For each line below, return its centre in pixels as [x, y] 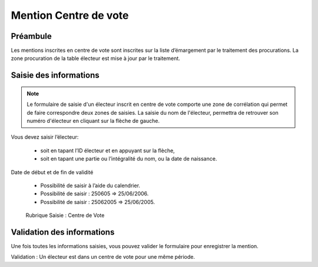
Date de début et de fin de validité [52, 172]
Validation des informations [63, 232]
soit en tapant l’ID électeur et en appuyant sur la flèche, [107, 151]
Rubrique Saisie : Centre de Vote [65, 215]
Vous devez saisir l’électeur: [45, 137]
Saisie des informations [55, 76]
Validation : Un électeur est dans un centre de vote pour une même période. [103, 257]
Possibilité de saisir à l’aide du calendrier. [90, 185]
